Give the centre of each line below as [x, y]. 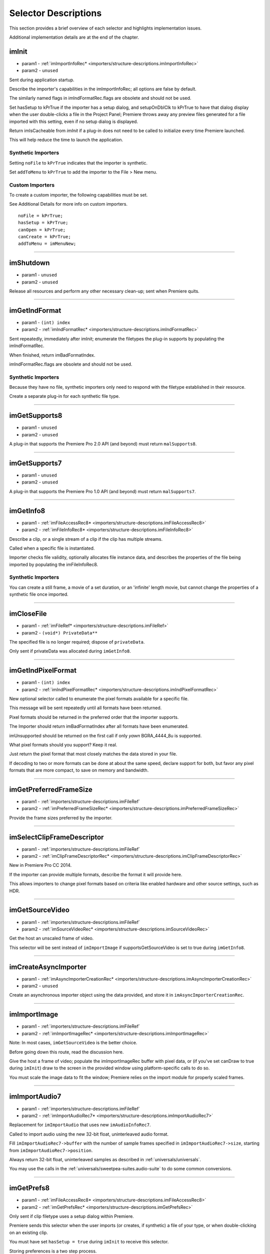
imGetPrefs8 [29, 1188]
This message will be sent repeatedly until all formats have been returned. [85, 708]
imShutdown [29, 263]
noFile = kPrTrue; [41, 215]
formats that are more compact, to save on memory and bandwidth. [79, 770]
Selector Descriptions [55, 13]
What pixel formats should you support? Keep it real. [63, 744]
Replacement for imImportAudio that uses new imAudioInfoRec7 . [80, 1125]
